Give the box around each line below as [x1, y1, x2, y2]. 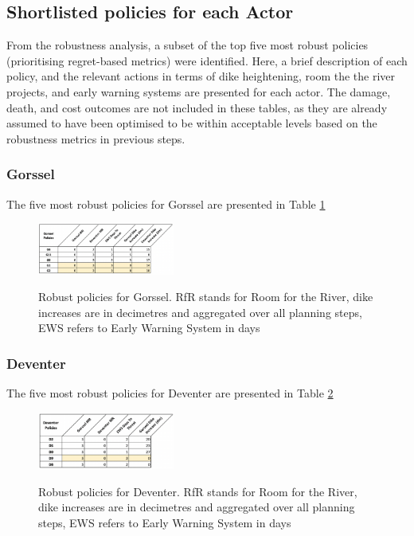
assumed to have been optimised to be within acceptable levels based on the [6, 115, 377, 131]
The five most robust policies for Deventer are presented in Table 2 [6, 385, 334, 401]
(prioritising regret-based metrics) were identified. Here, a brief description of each [6, 52, 408, 68]
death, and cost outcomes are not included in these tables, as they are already [6, 99, 388, 115]
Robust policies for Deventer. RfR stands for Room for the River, [38, 483, 357, 499]
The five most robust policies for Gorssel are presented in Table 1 [6, 195, 326, 212]
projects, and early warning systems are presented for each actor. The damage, [6, 83, 391, 100]
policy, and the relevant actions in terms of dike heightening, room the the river [6, 68, 396, 84]
